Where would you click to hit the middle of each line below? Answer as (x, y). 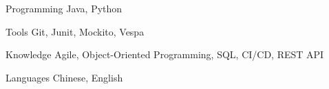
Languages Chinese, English (64, 77)
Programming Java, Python (64, 8)
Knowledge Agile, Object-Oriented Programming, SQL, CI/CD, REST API (165, 54)
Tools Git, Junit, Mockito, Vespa (75, 31)
